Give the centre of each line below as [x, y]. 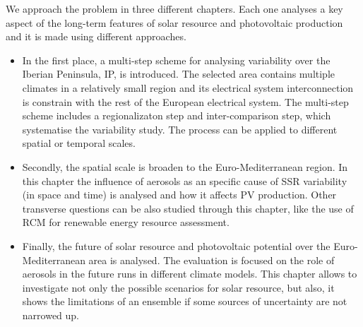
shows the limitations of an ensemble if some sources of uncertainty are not [185, 301]
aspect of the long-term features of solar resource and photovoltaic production [174, 22]
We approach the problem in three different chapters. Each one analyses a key [174, 8]
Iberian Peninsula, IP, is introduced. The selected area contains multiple [179, 74]
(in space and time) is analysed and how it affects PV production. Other [179, 195]
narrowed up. [51, 315]
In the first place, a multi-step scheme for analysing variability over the [176, 60]
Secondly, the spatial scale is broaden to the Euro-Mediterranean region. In [185, 166]
